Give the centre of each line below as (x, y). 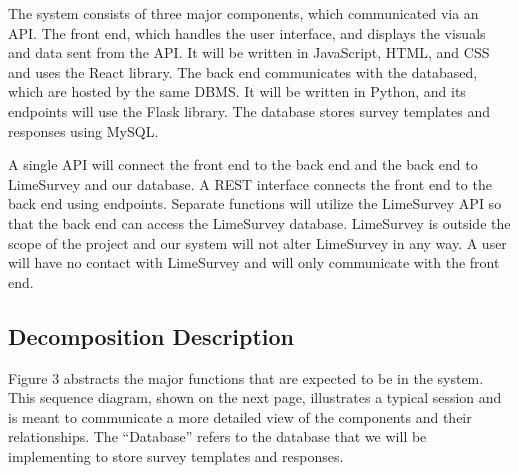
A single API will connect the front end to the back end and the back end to (243, 164)
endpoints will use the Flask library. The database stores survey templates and (249, 110)
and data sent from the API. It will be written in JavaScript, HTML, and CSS (249, 52)
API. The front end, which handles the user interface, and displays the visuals (247, 32)
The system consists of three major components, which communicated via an (243, 13)
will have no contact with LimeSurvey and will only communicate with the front (254, 262)
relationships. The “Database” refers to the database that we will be (217, 436)
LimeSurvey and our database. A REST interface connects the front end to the (250, 183)
